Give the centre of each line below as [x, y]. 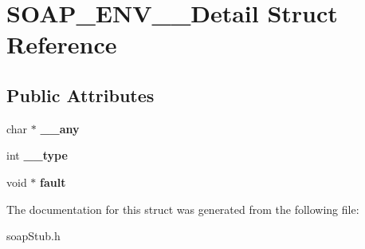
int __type [37, 155]
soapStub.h [33, 236]
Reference [62, 44]
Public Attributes [80, 95]
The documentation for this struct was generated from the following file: [183, 209]
